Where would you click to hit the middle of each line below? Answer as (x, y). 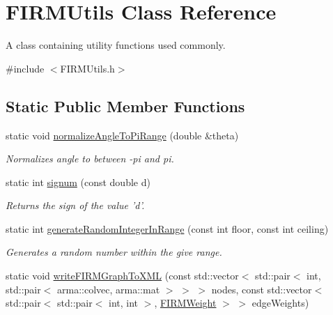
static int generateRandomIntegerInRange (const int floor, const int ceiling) (167, 228)
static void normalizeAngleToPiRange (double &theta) (122, 135)
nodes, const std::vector (262, 289)
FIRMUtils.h (87, 68)
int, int (124, 303)
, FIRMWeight (185, 303)
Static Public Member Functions (125, 106)
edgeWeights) (280, 303)
